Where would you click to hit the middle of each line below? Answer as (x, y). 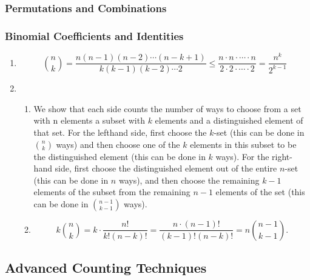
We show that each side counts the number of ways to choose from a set (167, 108)
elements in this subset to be (243, 144)
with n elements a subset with (89, 120)
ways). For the (242, 156)
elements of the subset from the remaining (112, 192)
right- (282, 156)
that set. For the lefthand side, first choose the (120, 132)
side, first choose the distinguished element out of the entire (166, 168)
